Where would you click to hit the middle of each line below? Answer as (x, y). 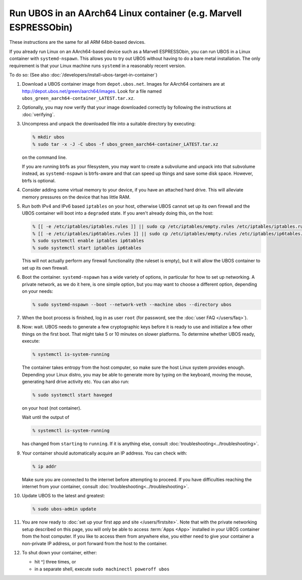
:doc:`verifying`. (38, 114)
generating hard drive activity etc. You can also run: (75, 381)
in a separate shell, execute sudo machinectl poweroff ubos (102, 569)
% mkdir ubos (49, 137)
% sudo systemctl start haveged (72, 395)
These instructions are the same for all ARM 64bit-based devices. (78, 42)
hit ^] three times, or (55, 562)
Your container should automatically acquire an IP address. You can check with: (104, 453)
